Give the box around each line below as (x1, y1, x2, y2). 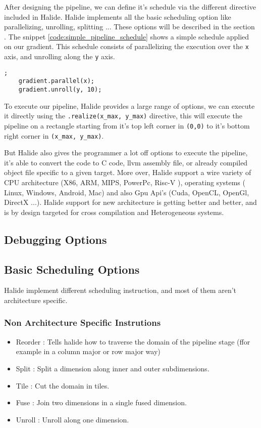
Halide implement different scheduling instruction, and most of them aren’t (4, 285, 237, 295)
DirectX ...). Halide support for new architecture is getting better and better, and (4, 197, 257, 207)
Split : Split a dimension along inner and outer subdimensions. (16, 363, 210, 373)
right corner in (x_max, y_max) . (4, 130, 104, 141)
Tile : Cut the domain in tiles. (16, 380, 110, 391)
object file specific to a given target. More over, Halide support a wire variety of (4, 167, 251, 178)
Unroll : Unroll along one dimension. (16, 414, 129, 424)
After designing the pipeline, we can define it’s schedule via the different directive (4, 2, 256, 12)
